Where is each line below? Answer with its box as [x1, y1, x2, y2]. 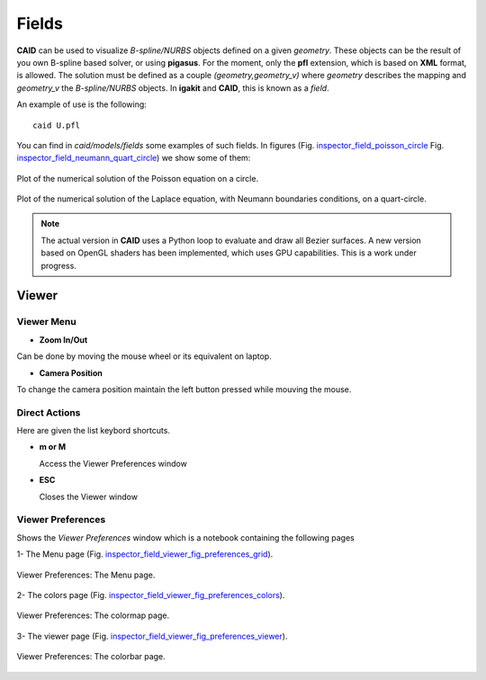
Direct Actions [16, 406, 81, 418]
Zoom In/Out [39, 334, 88, 345]
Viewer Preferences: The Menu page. [16, 569, 156, 580]
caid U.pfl [32, 120, 81, 130]
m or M [39, 442, 67, 452]
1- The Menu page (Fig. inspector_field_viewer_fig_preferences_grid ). [16, 549, 274, 559]
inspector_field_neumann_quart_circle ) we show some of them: [16, 153, 251, 164]
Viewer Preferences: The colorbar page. [16, 651, 166, 662]
